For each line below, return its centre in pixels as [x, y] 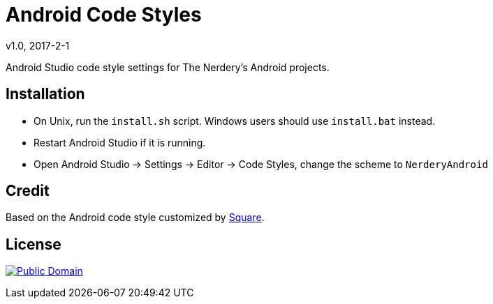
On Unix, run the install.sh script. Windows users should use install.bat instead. [235, 121]
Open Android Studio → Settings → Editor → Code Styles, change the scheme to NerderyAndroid [261, 164]
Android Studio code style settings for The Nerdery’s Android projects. [168, 67]
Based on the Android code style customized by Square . [135, 218]
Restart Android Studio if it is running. [120, 142]
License [34, 244]
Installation [45, 94]
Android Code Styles [104, 15]
